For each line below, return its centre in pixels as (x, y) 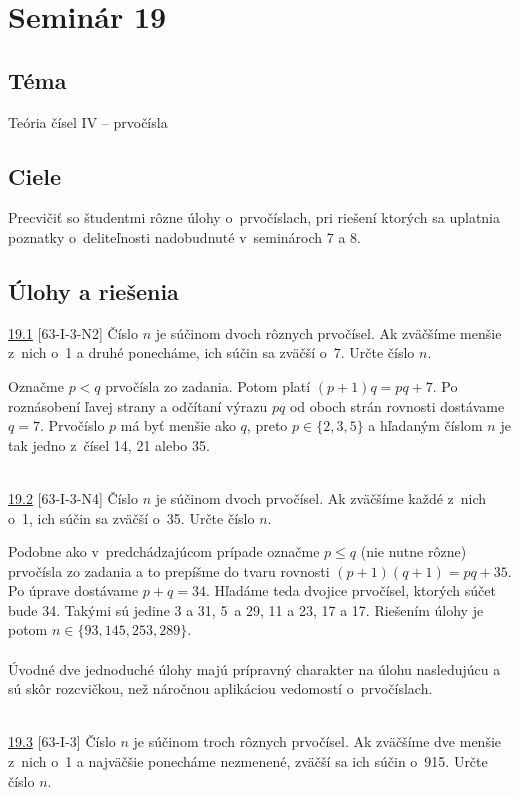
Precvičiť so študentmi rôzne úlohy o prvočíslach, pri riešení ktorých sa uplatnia (254, 217)
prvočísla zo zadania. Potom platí (208, 385)
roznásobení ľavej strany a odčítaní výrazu (138, 405)
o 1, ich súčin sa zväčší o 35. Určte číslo (131, 517)
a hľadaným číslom (425, 425)
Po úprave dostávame (73, 590)
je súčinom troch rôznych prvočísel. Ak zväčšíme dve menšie (317, 741)
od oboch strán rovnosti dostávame (397, 405)
